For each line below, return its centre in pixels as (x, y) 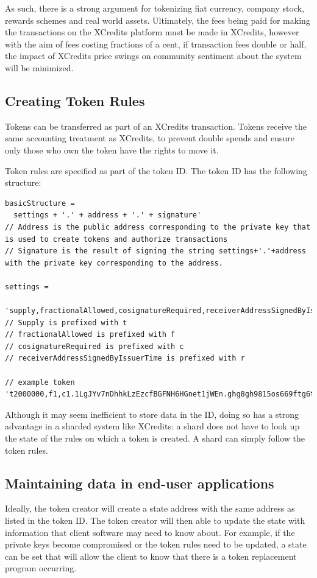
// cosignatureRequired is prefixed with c (94, 346)
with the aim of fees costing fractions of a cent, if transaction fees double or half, (156, 44)
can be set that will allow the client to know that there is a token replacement (151, 556)
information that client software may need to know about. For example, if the (150, 532)
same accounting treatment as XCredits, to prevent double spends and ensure (150, 138)
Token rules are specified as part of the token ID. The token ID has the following (156, 170)
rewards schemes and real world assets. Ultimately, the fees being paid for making (158, 20)
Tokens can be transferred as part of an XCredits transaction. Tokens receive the (156, 126)
